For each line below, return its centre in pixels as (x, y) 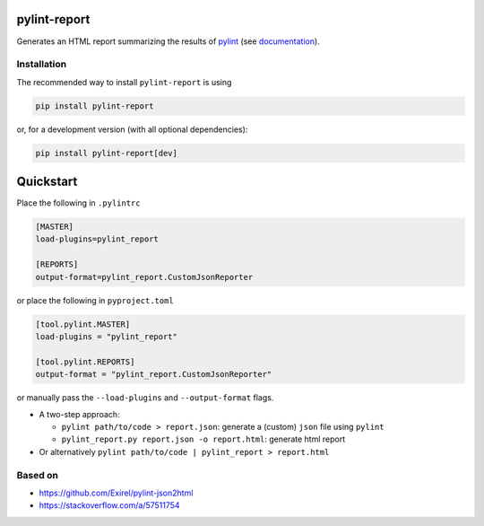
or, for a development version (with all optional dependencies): (132, 129)
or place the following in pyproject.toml (95, 300)
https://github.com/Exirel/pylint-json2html (116, 493)
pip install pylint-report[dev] (107, 153)
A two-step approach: (79, 414)
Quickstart (47, 182)
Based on (37, 475)
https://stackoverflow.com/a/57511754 (109, 505)
